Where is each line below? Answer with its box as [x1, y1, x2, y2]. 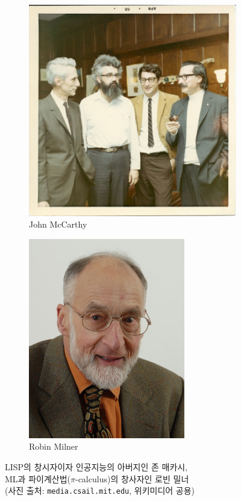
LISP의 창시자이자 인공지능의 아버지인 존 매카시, [5, 460, 188, 473]
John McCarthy [29, 218, 87, 231]
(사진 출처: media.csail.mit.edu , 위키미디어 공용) [5, 484, 195, 497]
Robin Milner [29, 440, 78, 453]
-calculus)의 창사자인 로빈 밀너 [75, 472, 189, 485]
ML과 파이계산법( [5, 472, 70, 485]
